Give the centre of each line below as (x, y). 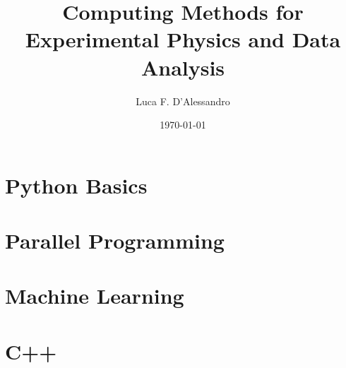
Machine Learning (95, 296)
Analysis (183, 67)
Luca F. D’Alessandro (183, 101)
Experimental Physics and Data (183, 39)
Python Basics (76, 185)
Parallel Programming (115, 241)
